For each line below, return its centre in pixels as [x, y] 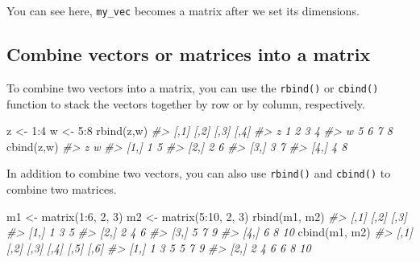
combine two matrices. [62, 188]
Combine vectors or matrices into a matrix [189, 54]
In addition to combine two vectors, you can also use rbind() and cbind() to [199, 173]
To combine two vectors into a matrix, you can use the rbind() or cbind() [193, 87]
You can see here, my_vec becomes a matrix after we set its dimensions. [183, 10]
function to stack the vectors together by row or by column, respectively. [186, 103]
